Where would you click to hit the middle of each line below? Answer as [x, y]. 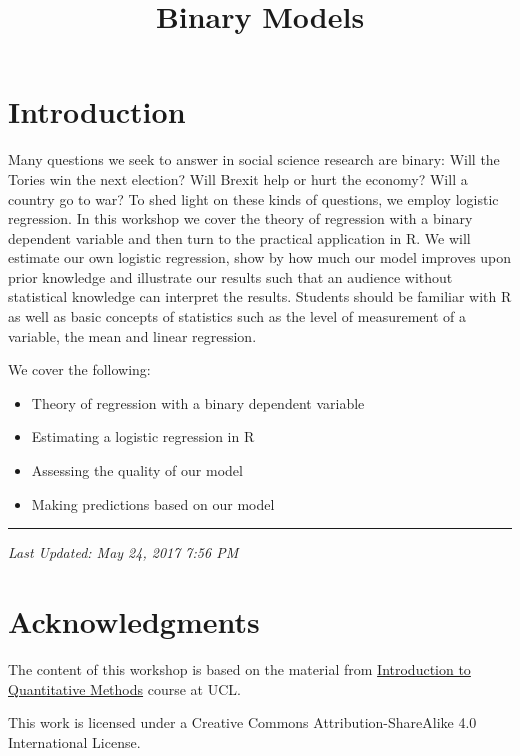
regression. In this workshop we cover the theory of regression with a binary [240, 218]
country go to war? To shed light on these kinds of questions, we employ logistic [253, 198]
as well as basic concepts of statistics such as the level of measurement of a [237, 316]
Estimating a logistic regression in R [143, 436]
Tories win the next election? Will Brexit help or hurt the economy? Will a [238, 178]
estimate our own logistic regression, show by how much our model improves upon [260, 257]
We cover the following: [79, 369]
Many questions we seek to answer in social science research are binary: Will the [254, 159]
